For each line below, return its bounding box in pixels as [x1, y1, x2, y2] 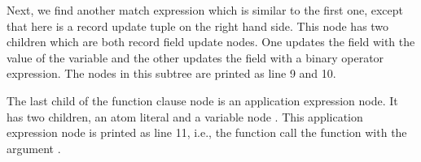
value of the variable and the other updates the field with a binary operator [7, 49, 384, 66]
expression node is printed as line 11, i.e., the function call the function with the [7, 124, 407, 141]
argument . [7, 139, 61, 156]
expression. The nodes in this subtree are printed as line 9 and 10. [7, 65, 336, 82]
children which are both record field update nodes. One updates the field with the [7, 33, 415, 50]
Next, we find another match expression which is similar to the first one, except [7, 2, 404, 18]
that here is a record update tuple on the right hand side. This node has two [7, 17, 389, 34]
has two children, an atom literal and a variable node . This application [7, 108, 363, 125]
